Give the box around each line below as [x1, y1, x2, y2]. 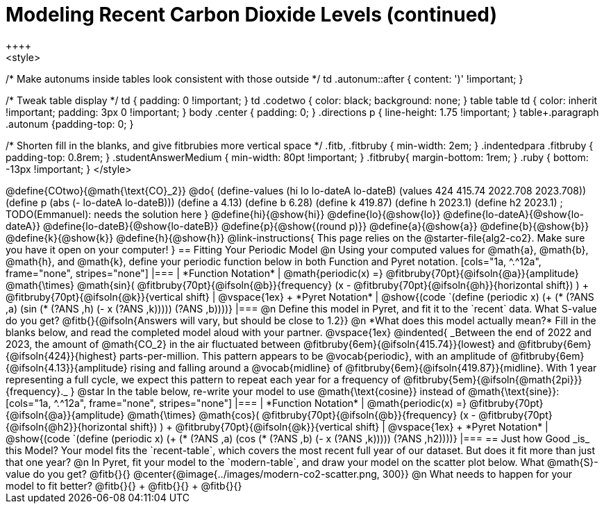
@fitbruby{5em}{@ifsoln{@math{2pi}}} [403, 373, 582, 385]
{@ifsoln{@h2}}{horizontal [6, 420, 127, 433]
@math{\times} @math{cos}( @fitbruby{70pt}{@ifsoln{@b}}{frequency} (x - [127, 408, 476, 421]
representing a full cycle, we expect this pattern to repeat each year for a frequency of [6, 373, 401, 385]
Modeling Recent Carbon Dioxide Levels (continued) [6, 3, 498, 26]
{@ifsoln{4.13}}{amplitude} [6, 361, 128, 374]
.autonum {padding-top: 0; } [6, 117, 134, 130]
